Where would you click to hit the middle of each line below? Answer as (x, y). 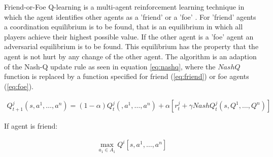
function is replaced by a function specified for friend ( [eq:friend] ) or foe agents (127, 76)
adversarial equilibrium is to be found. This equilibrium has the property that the (131, 46)
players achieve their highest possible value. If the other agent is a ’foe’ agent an (129, 36)
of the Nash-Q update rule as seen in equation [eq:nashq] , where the (110, 66)
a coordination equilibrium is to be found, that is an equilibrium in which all (124, 27)
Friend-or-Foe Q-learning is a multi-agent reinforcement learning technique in (124, 7)
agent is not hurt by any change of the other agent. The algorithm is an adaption (130, 56)
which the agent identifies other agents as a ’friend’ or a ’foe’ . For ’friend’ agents (130, 16)
